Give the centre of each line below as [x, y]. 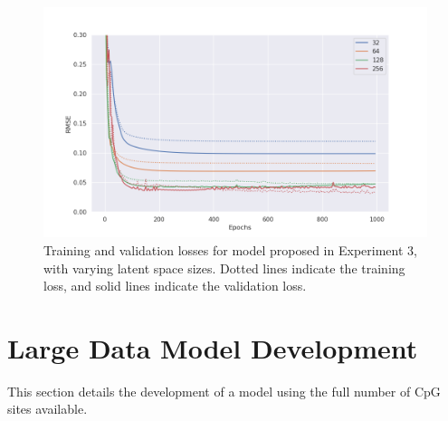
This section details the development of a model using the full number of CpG [224, 391]
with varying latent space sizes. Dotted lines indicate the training [224, 268]
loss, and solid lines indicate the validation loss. [175, 286]
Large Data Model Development [213, 347]
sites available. [48, 409]
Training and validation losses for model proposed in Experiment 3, [230, 249]
